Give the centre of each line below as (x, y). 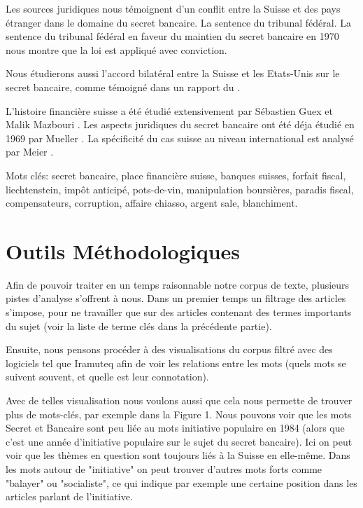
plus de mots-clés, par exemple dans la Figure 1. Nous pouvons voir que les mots (179, 414)
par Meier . (30, 152)
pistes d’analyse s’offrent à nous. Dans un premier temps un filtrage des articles (176, 298)
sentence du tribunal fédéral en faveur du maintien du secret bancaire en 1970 (172, 36)
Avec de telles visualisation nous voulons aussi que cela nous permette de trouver (179, 400)
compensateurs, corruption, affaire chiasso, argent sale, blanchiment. (152, 203)
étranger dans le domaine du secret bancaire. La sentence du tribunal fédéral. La (178, 22)
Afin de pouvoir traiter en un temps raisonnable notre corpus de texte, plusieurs (178, 284)
